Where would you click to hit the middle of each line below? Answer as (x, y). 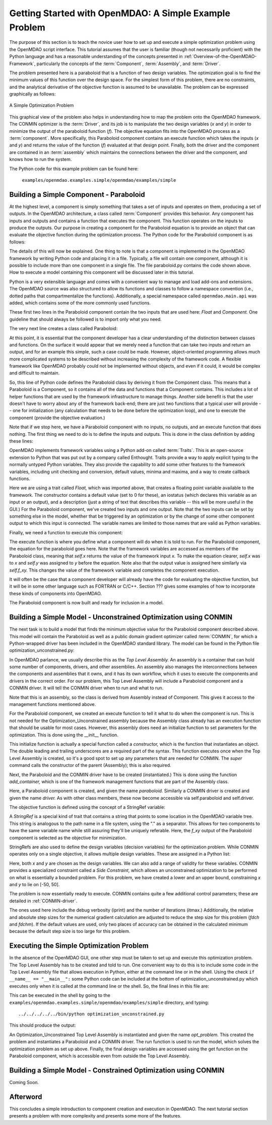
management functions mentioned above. (53, 704)
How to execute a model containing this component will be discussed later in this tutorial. (102, 272)
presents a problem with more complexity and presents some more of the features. (95, 1116)
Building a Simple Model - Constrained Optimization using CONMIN (117, 1070)
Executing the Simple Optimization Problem (79, 946)
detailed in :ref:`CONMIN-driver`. (43, 901)
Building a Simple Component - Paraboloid (77, 194)
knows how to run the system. (41, 160)
